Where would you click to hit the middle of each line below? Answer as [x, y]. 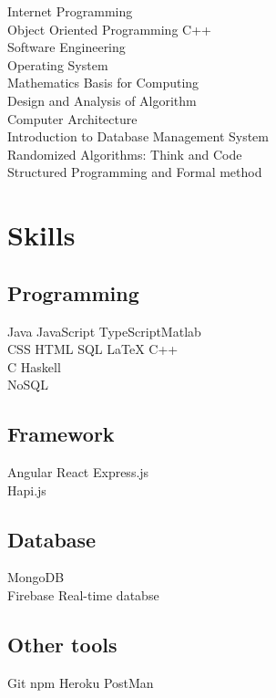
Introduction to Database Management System [138, 136]
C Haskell [34, 366]
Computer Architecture [72, 118]
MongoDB [36, 577]
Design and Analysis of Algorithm [102, 100]
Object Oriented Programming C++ [109, 29]
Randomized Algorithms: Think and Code [125, 154]
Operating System [58, 64]
